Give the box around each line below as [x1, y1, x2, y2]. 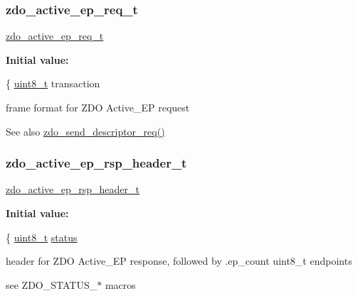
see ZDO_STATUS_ [6, 277, 98, 292]
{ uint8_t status [6, 229, 78, 244]
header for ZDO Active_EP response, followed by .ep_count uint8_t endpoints [6, 253, 352, 268]
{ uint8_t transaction [6, 76, 100, 91]
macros [105, 277, 136, 292]
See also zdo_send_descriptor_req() [6, 124, 165, 138]
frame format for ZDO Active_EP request [6, 100, 190, 114]
